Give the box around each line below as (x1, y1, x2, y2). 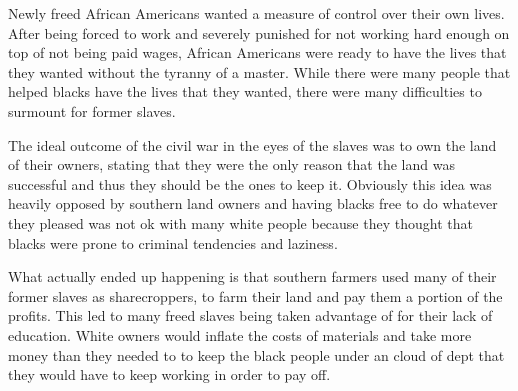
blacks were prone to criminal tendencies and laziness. (8, 232, 338, 253)
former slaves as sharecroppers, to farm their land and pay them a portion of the (8, 285, 503, 306)
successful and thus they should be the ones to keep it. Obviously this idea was (8, 173, 492, 194)
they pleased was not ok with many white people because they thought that (8, 212, 473, 233)
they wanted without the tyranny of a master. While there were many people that (8, 61, 511, 82)
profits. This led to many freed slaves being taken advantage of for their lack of (8, 305, 493, 326)
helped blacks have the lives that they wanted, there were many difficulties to (8, 81, 482, 102)
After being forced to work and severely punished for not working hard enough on (8, 22, 510, 43)
